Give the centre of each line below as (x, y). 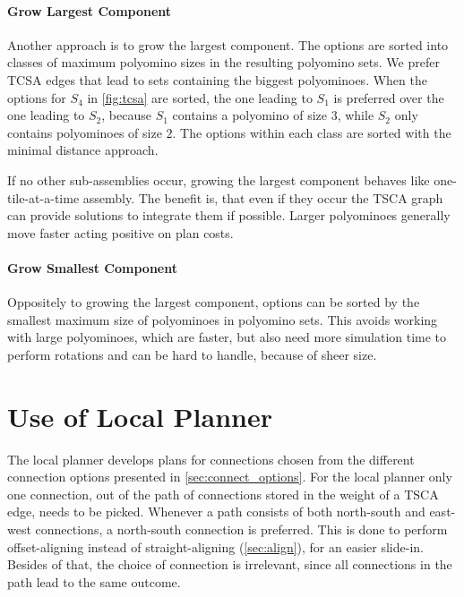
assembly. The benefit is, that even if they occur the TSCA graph (263, 197)
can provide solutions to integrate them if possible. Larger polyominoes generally (229, 215)
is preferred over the (389, 97)
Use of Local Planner (140, 416)
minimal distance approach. (83, 150)
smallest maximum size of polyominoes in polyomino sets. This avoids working (223, 319)
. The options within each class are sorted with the (312, 132)
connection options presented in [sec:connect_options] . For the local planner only (230, 477)
